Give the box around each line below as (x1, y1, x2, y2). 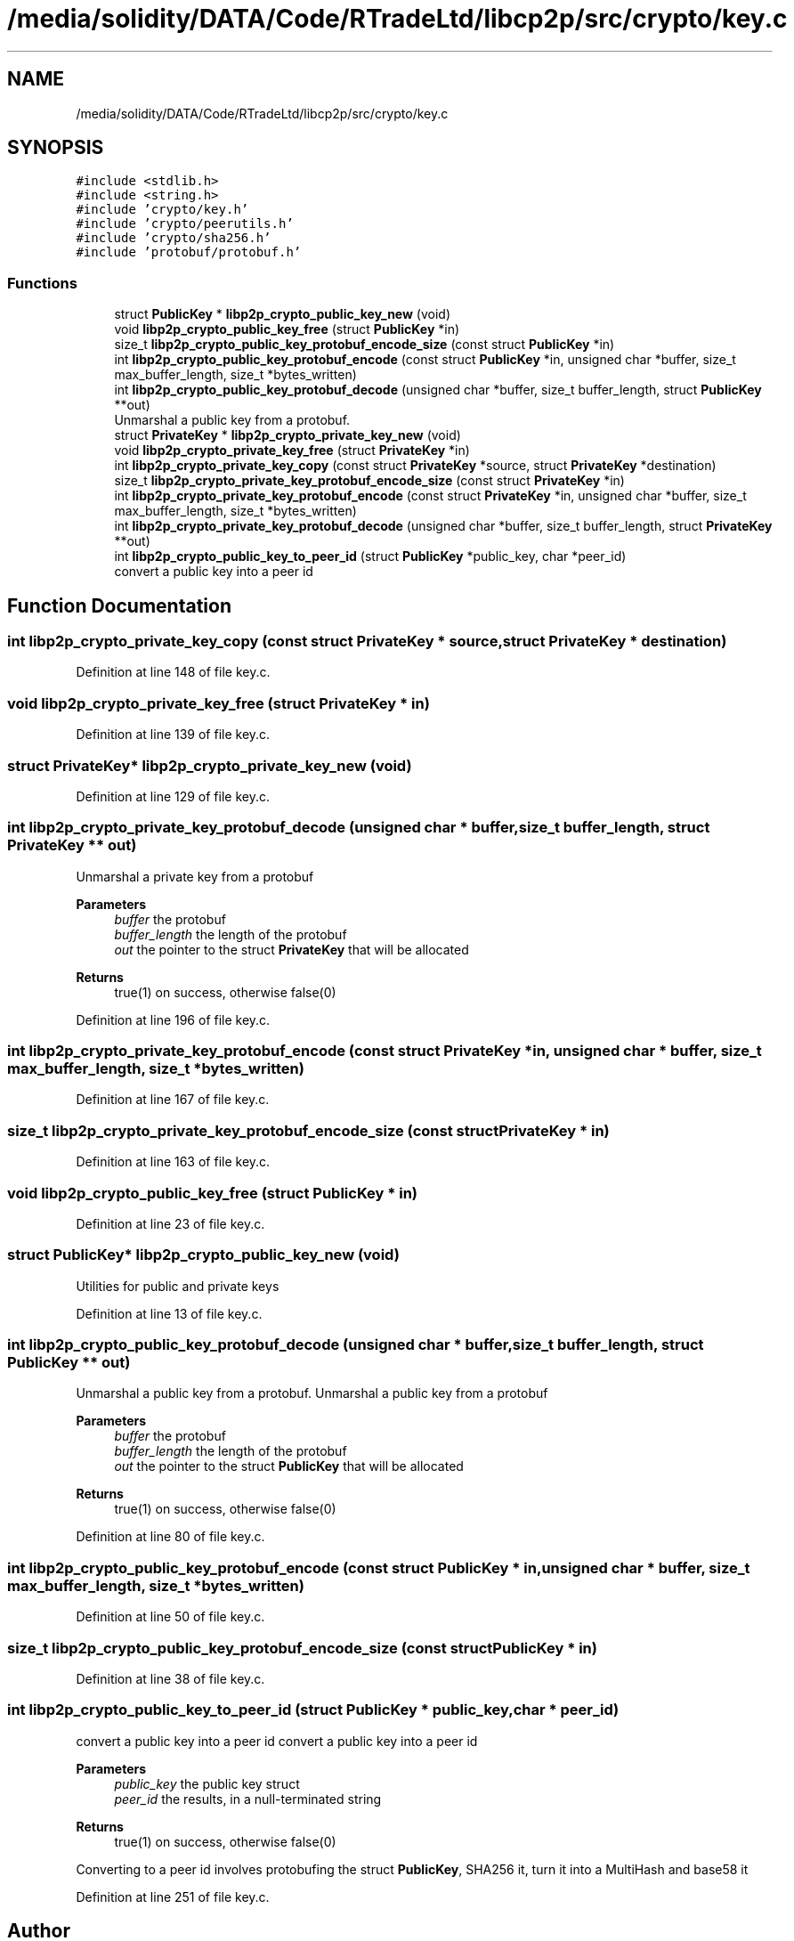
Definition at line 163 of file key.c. (76, 1154, 271, 1170)
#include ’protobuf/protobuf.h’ (76, 245, 302, 260)
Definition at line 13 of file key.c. (76, 1305, 263, 1321)
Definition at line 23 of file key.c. (76, 1215, 265, 1231)
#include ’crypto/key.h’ (76, 202, 249, 217)
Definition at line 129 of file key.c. (76, 788, 270, 804)
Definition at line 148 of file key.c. (76, 664, 271, 680)
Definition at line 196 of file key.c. (76, 1011, 271, 1027)
